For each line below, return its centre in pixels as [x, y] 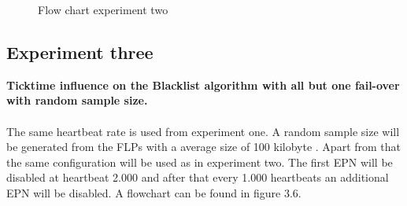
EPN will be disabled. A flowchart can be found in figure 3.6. [154, 192]
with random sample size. [77, 100]
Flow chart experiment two [103, 9]
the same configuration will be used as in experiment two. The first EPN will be [200, 162]
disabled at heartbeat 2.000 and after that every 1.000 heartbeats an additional [198, 177]
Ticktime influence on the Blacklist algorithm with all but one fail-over [203, 85]
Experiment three [80, 51]
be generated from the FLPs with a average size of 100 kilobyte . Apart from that [204, 147]
